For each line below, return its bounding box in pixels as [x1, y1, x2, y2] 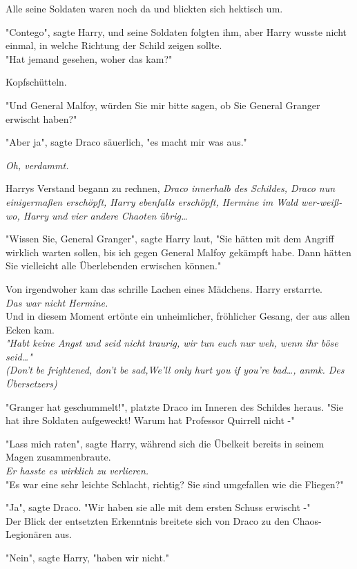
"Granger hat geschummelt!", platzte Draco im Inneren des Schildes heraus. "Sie [6, 399, 343, 414]
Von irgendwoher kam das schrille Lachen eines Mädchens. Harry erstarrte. [6, 281, 322, 296]
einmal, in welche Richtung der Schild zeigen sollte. [6, 38, 222, 52]
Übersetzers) [6, 376, 57, 391]
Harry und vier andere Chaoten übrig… [23, 208, 188, 222]
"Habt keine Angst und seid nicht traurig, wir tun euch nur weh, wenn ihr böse [6, 336, 338, 350]
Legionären [6, 527, 52, 541]
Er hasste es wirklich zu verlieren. [6, 463, 149, 478]
